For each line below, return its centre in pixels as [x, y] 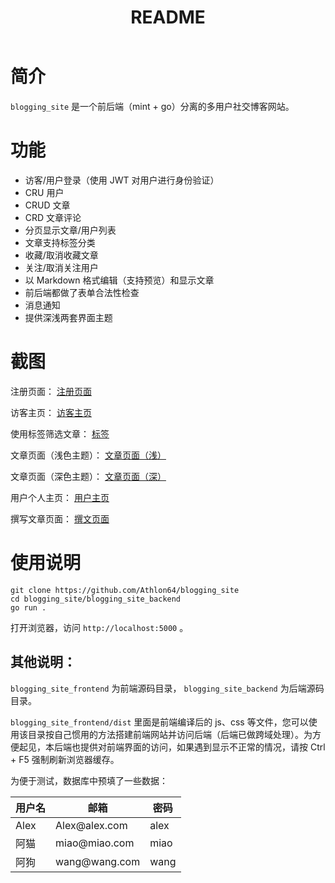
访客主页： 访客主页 [51, 412]
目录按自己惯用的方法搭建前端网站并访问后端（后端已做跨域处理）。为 [170, 734]
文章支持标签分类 [60, 242]
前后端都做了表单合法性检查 [82, 292]
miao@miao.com [95, 843]
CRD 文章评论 [53, 217]
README [168, 17]
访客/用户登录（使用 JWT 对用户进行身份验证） [122, 180]
